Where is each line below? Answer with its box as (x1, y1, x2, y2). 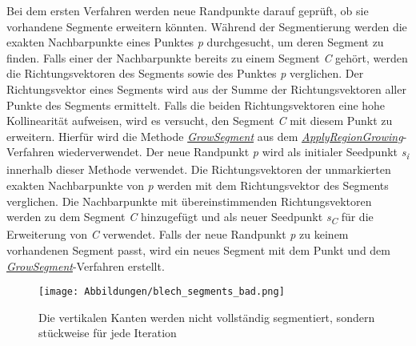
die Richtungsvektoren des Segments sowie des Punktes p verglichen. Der (6, 65, 364, 82)
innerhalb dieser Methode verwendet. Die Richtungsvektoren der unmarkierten (6, 161, 391, 178)
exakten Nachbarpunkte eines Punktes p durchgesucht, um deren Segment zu (6, 34, 384, 50)
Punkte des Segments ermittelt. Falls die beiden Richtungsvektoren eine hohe (6, 96, 386, 113)
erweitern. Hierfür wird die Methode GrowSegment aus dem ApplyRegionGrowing (6, 127, 403, 144)
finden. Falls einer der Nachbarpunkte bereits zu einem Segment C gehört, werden (6, 49, 408, 66)
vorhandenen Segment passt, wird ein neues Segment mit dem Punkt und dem (6, 241, 391, 258)
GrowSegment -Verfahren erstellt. (6, 257, 165, 274)
